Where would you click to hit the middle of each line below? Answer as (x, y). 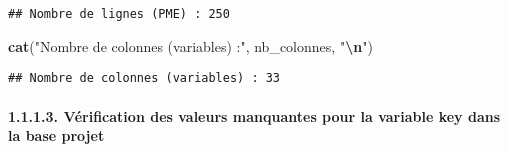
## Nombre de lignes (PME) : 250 (119, 14)
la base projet (56, 135)
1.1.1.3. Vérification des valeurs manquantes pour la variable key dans (254, 115)
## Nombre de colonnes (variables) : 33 (144, 78)
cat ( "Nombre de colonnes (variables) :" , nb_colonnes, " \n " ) (190, 45)
